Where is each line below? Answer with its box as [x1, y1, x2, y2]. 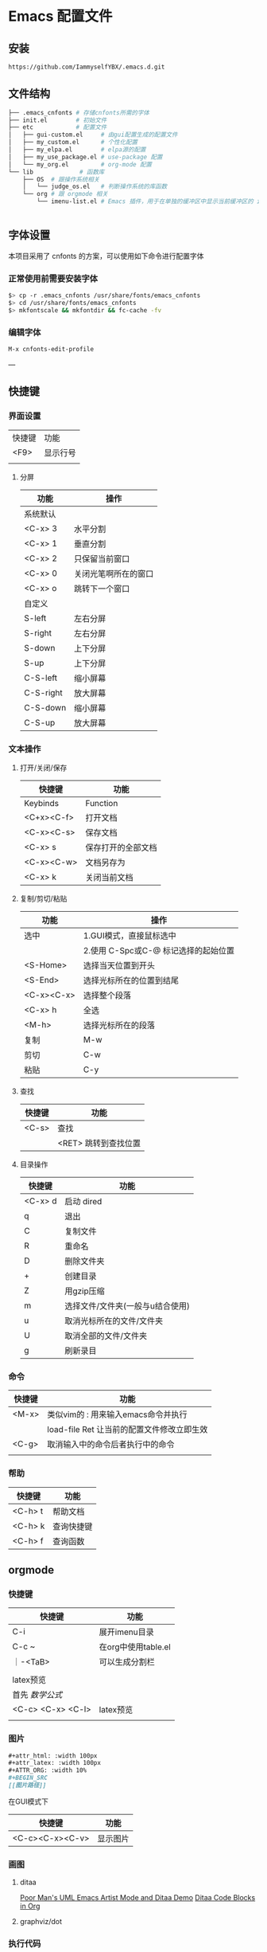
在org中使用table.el [99, 1641, 171, 1653]
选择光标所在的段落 [83, 1019, 155, 1031]
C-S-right [23, 687, 64, 698]
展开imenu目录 [99, 1626, 154, 1637]
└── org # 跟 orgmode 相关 [22, 190, 109, 198]
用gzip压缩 [64, 1285, 105, 1297]
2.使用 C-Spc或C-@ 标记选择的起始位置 [83, 945, 234, 956]
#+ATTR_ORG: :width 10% [8, 1766, 87, 1774]
